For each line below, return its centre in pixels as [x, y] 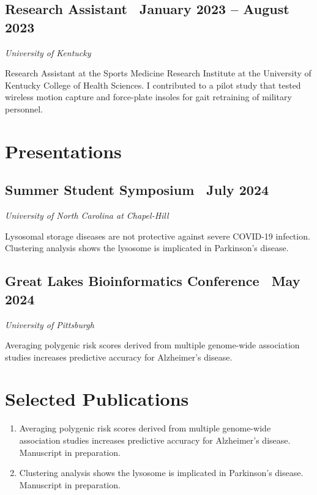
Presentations [63, 151]
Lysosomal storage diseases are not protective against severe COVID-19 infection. [158, 236]
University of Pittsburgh [50, 324]
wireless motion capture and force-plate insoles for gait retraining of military [148, 97]
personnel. [24, 108]
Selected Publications [97, 399]
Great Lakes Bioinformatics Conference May [153, 281]
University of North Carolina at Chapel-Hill [87, 215]
